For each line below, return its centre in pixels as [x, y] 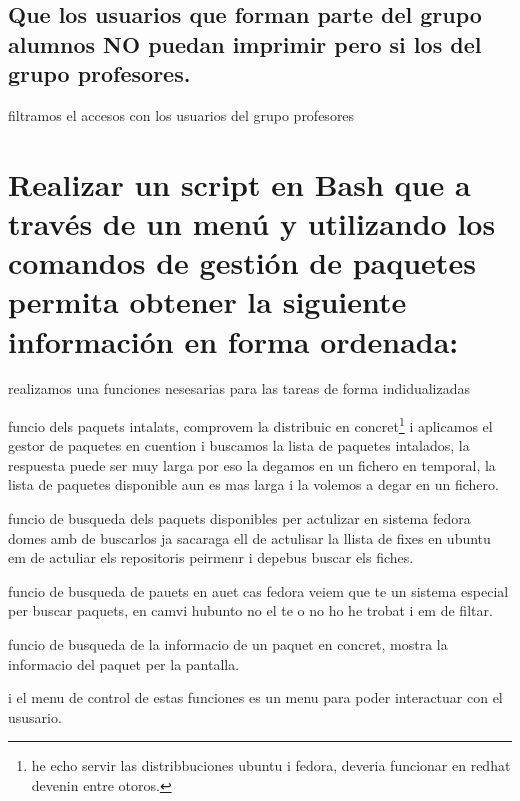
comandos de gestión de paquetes [242, 262]
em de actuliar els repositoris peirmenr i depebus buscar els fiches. [211, 557]
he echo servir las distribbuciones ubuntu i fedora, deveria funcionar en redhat [271, 765]
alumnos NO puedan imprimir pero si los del [245, 43]
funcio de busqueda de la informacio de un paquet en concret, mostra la [228, 644]
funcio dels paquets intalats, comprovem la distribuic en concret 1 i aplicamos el [250, 424]
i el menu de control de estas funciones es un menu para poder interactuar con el [255, 697]
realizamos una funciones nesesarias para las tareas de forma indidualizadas [239, 388]
